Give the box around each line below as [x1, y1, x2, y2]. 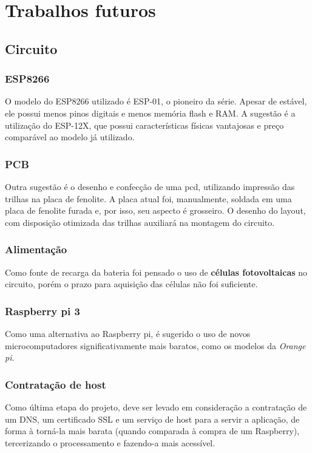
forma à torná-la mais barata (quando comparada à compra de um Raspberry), [5, 424, 300, 437]
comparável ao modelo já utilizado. [5, 131, 135, 143]
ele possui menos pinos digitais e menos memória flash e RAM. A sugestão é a [5, 106, 296, 119]
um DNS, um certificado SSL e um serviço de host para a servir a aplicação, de [5, 412, 300, 425]
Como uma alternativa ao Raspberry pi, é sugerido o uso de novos [5, 327, 251, 339]
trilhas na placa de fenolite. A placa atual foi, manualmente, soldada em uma [5, 192, 292, 205]
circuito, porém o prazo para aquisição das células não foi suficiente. [5, 278, 258, 290]
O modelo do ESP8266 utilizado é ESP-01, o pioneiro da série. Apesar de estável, [5, 95, 307, 107]
